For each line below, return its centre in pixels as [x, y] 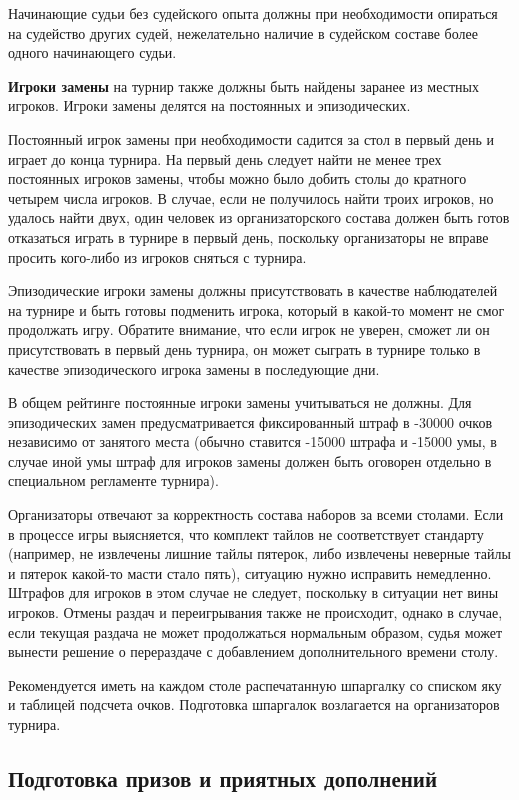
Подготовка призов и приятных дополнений [223, 777]
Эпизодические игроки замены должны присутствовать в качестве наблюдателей [253, 290]
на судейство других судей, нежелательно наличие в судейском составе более [243, 32]
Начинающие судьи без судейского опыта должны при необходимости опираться [253, 13]
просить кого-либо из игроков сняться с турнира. [157, 256]
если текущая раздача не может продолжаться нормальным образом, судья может [255, 631]
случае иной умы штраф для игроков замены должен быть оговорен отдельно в [250, 460]
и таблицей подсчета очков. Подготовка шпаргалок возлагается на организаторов [254, 704]
